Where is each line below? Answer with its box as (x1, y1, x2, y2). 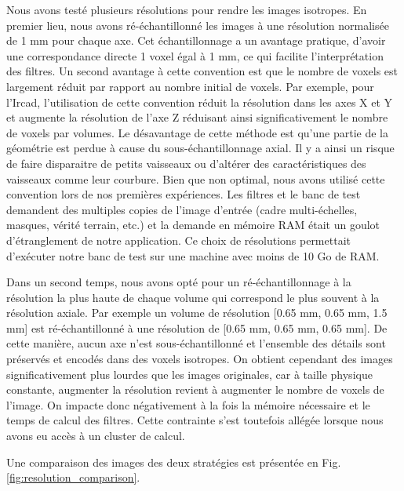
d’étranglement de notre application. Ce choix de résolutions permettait (6, 231, 351, 248)
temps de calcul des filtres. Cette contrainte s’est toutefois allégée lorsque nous (6, 412, 384, 428)
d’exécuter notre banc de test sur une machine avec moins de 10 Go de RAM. (6, 247, 380, 264)
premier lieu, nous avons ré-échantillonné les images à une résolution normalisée (6, 16, 389, 33)
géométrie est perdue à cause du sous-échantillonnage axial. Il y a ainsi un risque (6, 140, 395, 156)
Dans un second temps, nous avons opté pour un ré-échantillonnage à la (6, 274, 351, 290)
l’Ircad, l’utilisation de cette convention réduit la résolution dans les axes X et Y (6, 93, 393, 110)
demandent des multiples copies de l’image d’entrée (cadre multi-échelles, (6, 201, 358, 217)
